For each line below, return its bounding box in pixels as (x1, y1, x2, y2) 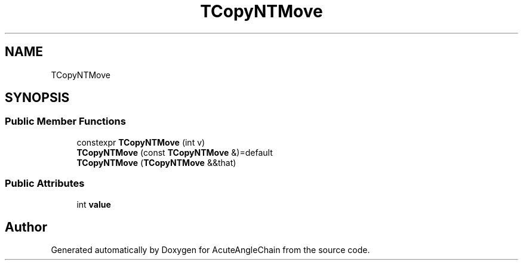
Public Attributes (5, 177, 85, 190)
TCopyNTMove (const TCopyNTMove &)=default (76, 147, 273, 158)
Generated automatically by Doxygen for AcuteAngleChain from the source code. (51, 245, 370, 255)
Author (5, 219, 47, 235)
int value (76, 199, 111, 209)
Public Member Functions (5, 115, 126, 128)
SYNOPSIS (5, 90, 70, 106)
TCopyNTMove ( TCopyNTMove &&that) (76, 157, 236, 168)
